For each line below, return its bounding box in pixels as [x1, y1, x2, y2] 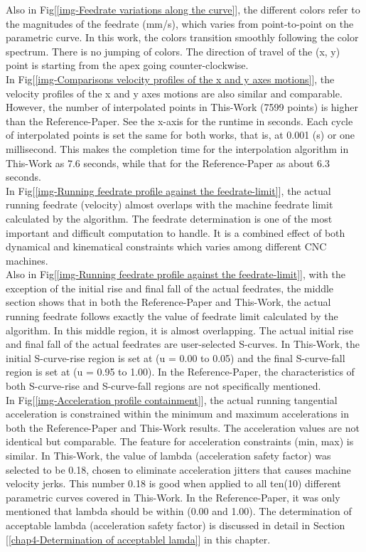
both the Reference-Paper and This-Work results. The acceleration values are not [6, 420, 360, 435]
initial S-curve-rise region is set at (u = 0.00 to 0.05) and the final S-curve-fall [6, 350, 345, 365]
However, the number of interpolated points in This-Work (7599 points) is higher [6, 100, 358, 115]
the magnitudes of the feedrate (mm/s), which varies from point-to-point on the [6, 16, 354, 31]
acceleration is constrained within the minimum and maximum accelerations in [6, 406, 349, 421]
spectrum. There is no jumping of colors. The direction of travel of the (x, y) [6, 43, 340, 58]
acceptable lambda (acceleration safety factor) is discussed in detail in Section [6, 517, 345, 532]
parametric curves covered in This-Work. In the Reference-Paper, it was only [6, 489, 340, 504]
